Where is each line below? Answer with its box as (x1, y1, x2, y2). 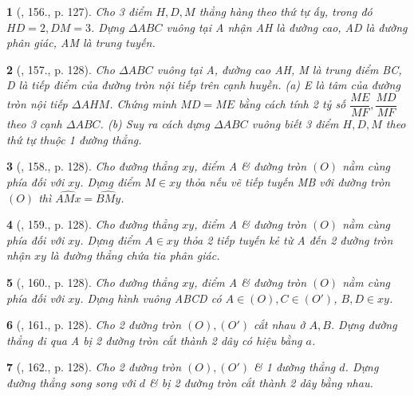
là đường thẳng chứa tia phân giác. (49, 247, 220, 264)
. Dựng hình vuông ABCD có (80, 289, 222, 306)
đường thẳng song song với (6, 374, 136, 390)
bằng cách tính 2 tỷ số (239, 96, 346, 112)
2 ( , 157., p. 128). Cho (6, 61, 115, 77)
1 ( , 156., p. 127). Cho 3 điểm (6, 3, 152, 19)
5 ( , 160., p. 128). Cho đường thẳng (6, 274, 179, 290)
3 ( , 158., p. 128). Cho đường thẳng (6, 158, 179, 174)
